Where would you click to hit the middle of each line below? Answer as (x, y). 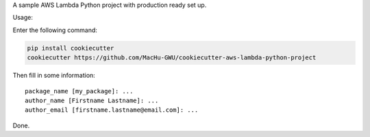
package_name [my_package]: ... (79, 91)
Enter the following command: (55, 30)
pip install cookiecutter (71, 48)
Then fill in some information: (54, 76)
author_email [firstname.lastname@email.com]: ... (112, 110)
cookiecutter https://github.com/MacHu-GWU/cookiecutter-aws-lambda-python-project (172, 58)
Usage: (23, 18)
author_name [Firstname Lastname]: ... (92, 100)
